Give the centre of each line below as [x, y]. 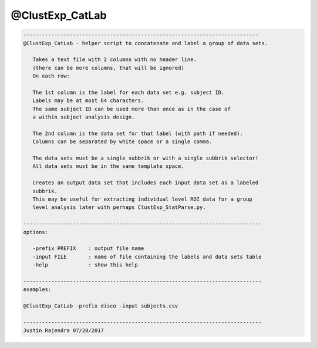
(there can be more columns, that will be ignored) [108, 68]
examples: [37, 290]
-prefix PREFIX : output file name [88, 249]
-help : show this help [85, 265]
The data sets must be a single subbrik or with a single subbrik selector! [146, 158]
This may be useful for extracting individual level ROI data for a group [142, 199]
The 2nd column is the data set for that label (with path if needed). [138, 133]
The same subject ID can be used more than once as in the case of [132, 109]
